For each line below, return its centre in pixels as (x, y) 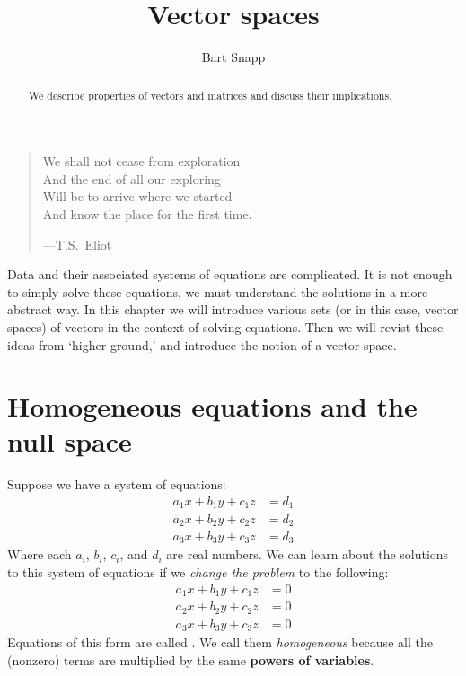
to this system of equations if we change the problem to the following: (198, 572)
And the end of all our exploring (132, 178)
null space (70, 441)
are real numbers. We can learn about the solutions (308, 554)
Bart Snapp (233, 57)
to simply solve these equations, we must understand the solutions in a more (218, 291)
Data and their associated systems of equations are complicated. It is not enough (230, 274)
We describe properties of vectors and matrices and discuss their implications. (210, 95)
